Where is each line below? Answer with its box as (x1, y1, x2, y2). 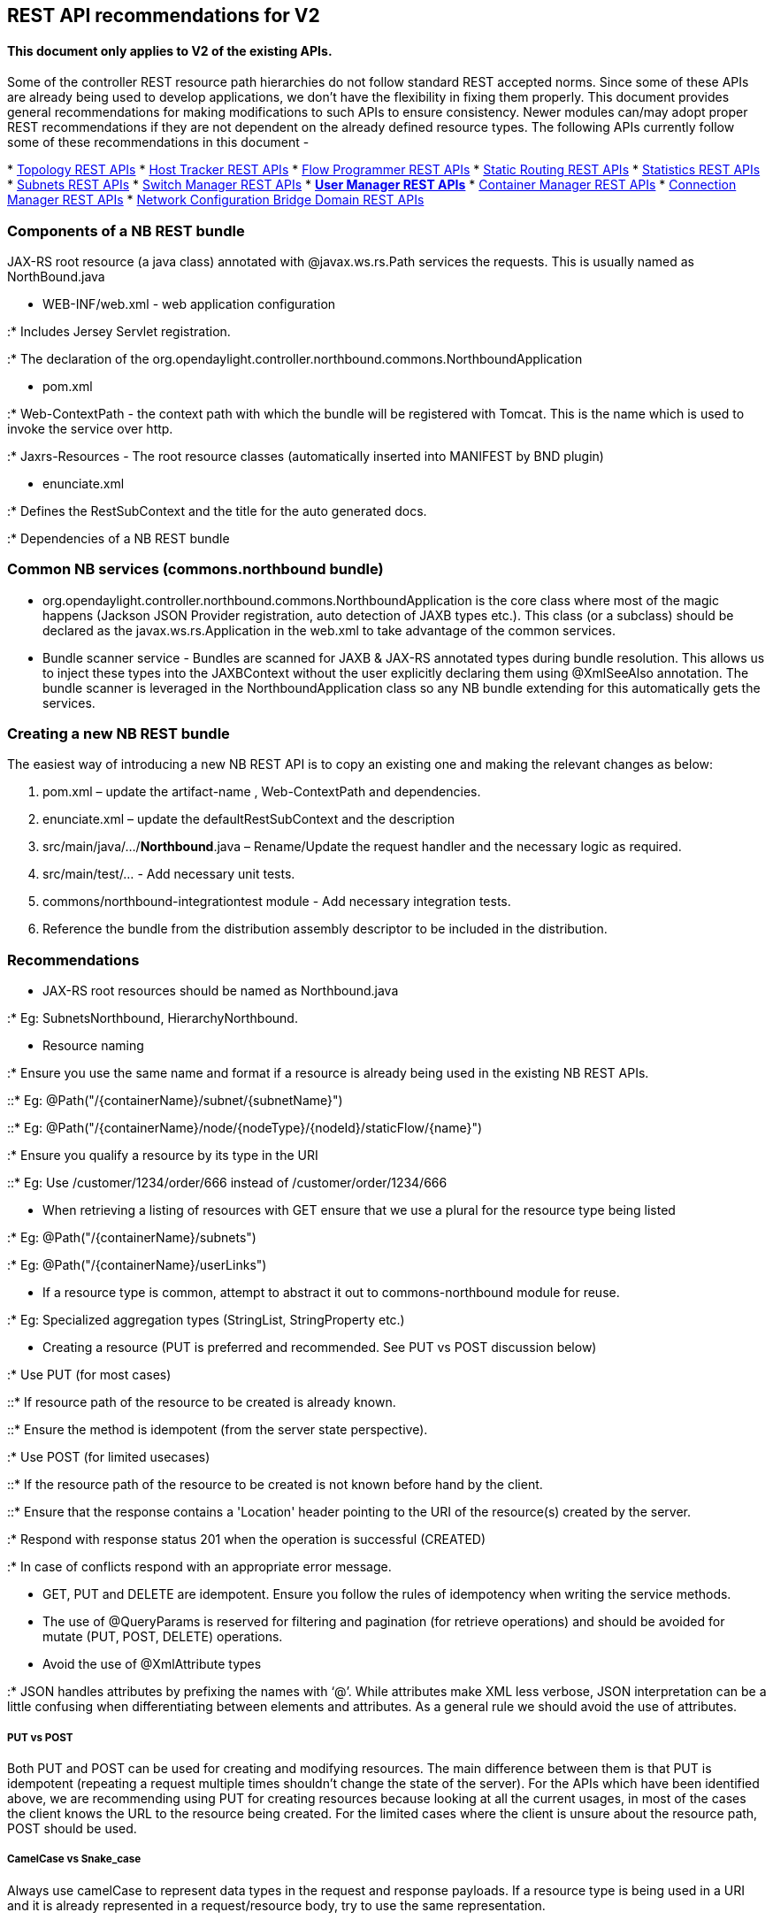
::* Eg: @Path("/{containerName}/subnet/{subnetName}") (7, 1093, 343, 1109)
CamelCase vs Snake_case (7, 1853, 142, 1866)
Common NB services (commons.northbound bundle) (7, 560, 384, 579)
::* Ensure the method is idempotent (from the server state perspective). (7, 1422, 428, 1438)
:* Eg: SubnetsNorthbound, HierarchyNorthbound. (7, 1010, 298, 1026)
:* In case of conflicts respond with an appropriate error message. (7, 1559, 392, 1575)
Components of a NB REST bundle (7, 221, 245, 240)
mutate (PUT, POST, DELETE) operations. (42, 1629, 283, 1645)
